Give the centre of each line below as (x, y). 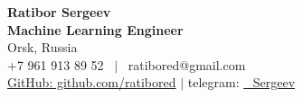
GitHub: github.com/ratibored (92, 82)
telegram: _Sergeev (241, 82)
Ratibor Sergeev (59, 12)
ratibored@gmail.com (187, 64)
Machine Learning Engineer (95, 29)
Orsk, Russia (43, 47)
